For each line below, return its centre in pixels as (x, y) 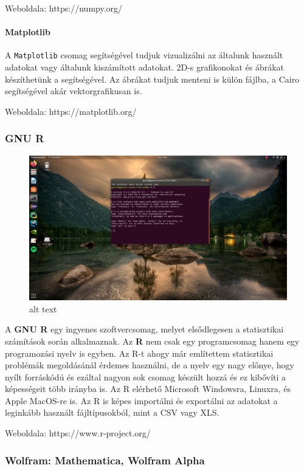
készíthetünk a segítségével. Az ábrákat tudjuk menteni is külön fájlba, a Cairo (152, 79)
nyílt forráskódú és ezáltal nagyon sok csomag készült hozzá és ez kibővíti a (146, 376)
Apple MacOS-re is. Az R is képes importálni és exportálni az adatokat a (141, 400)
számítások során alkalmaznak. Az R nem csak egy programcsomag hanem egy (152, 341)
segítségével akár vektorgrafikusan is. (74, 91)
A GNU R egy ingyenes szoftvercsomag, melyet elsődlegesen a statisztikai (144, 329)
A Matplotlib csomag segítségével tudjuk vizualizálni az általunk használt (144, 55)
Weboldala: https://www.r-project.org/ (78, 433)
